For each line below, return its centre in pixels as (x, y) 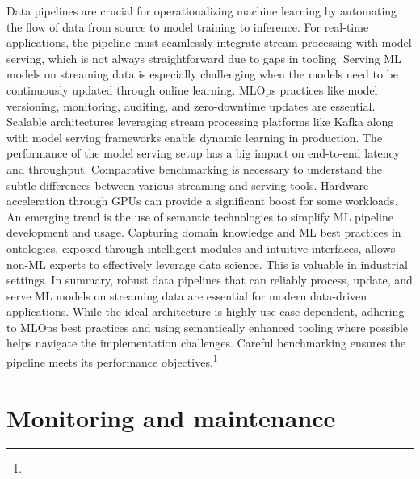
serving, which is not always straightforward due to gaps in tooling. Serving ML (204, 58)
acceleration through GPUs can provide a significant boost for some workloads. (202, 201)
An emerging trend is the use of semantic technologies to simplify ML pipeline (200, 216)
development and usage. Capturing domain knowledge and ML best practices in (204, 232)
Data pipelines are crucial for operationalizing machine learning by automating (202, 11)
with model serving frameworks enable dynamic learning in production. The (195, 137)
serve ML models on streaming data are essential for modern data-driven (187, 295)
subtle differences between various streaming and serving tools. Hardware (188, 185)
